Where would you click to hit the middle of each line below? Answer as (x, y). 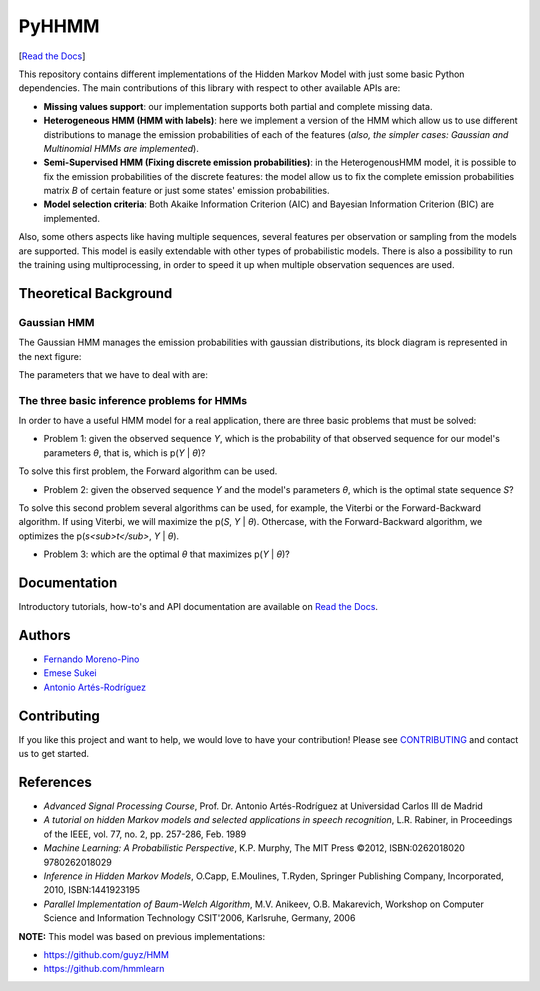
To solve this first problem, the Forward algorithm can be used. (148, 471)
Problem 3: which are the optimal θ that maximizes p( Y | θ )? (166, 554)
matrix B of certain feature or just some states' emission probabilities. (186, 191)
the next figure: (50, 356)
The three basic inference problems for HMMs (133, 400)
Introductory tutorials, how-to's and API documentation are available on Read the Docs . (198, 607)
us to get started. (54, 754)
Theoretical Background (95, 293)
